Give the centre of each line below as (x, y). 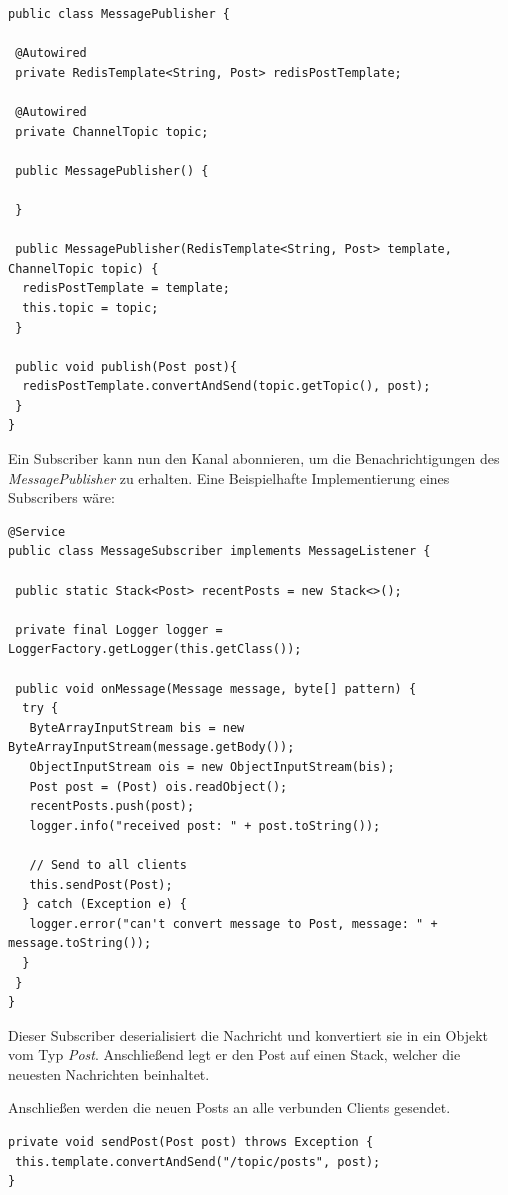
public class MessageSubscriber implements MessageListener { (219, 551)
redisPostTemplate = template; (126, 288)
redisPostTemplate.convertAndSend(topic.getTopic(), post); (226, 386)
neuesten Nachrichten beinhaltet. (109, 1073)
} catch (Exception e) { (104, 904)
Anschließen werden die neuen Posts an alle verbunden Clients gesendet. (229, 1107)
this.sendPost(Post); (101, 884)
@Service (37, 531)
